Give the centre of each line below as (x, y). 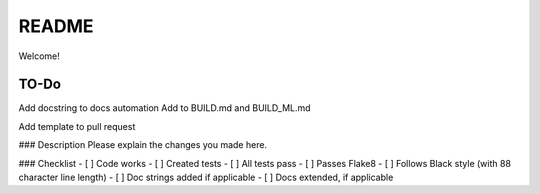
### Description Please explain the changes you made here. (143, 145)
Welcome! (39, 56)
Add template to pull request (77, 126)
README (56, 26)
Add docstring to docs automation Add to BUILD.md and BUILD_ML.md (164, 108)
